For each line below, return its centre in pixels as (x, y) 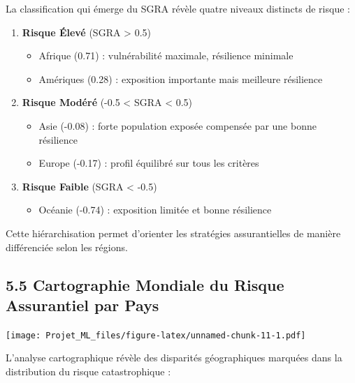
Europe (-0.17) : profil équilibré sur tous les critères (149, 163)
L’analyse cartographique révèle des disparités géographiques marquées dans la (174, 358)
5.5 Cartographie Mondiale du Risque (145, 284)
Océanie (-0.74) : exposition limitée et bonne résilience (155, 210)
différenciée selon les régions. (67, 247)
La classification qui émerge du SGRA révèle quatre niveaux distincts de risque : (178, 8)
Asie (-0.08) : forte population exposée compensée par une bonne (177, 125)
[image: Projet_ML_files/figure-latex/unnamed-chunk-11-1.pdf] (156, 335)
